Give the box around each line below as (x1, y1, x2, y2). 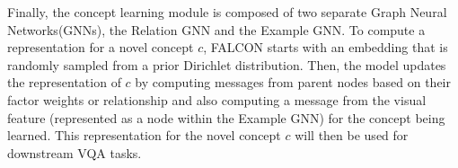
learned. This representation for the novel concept (7, 126, 281, 145)
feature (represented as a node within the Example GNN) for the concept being (7, 108, 445, 127)
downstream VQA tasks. (7, 143, 142, 162)
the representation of (7, 73, 121, 92)
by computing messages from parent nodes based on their (135, 73, 451, 92)
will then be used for (295, 126, 409, 145)
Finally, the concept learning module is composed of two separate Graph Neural (7, 3, 447, 21)
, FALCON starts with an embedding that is (203, 38, 448, 57)
